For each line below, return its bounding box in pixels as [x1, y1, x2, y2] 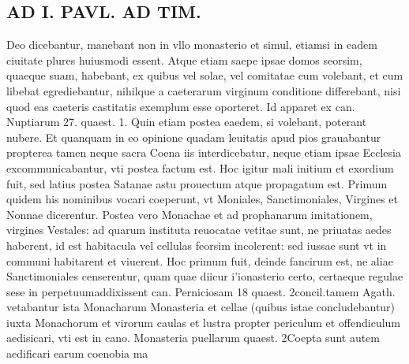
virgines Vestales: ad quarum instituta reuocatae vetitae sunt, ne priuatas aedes [6, 221, 392, 238]
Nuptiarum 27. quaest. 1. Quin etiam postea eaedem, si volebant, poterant [6, 113, 367, 130]
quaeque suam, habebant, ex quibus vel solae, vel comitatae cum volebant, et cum [6, 67, 403, 84]
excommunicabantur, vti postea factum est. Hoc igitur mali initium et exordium [6, 159, 394, 176]
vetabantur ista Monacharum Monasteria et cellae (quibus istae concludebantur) [6, 299, 396, 315]
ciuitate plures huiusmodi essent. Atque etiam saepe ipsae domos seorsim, [6, 51, 362, 68]
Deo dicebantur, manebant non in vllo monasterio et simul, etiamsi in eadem [6, 36, 377, 53]
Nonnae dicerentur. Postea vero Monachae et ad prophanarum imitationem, [6, 206, 373, 222]
